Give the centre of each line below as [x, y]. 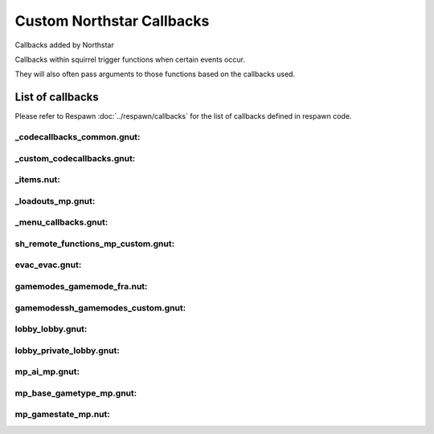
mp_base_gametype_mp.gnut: [76, 393]
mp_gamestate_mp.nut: [62, 415]
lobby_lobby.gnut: [51, 329]
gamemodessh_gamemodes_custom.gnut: [100, 307]
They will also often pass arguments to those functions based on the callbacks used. [155, 74]
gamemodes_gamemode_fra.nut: [81, 286]
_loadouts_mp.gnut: [55, 201]
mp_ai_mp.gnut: [47, 371]
